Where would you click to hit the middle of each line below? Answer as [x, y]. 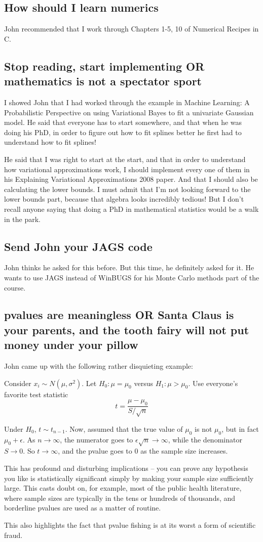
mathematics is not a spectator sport [103, 81]
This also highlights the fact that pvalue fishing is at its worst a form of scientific [130, 524]
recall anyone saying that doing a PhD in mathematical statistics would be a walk [131, 209]
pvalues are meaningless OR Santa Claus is [119, 315]
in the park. [23, 219]
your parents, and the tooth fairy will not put [127, 329]
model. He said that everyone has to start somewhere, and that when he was [123, 122]
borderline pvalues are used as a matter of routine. [83, 508]
